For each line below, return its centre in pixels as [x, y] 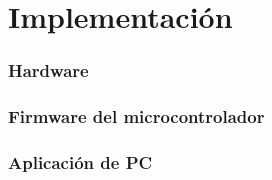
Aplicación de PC [80, 161]
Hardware [48, 70]
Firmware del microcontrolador [136, 116]
